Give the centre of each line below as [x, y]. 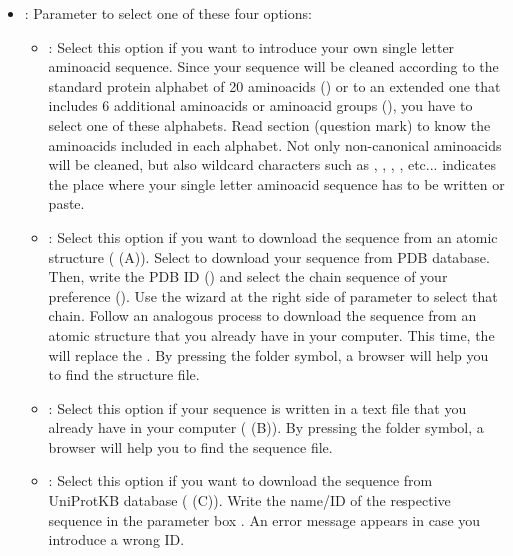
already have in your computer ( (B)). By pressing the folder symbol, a [266, 427]
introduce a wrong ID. [116, 539]
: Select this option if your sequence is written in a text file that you [257, 407]
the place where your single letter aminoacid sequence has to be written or [276, 183]
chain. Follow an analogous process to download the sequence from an [262, 315]
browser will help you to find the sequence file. [190, 446]
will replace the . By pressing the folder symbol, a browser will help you [268, 354]
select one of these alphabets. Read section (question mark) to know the [269, 124]
